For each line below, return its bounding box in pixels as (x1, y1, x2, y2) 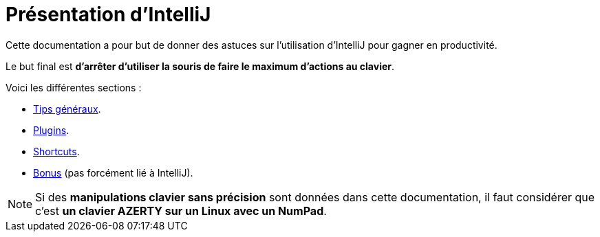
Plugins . (33, 124, 69, 136)
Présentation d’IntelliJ (6, 3, 211, 26)
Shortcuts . (33, 145, 80, 157)
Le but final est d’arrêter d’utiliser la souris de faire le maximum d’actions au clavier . (6, 60, 395, 72)
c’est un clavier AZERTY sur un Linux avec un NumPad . (35, 203, 327, 218)
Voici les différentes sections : (6, 81, 142, 93)
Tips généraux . (33, 102, 101, 115)
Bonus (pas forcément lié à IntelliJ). (33, 166, 193, 179)
